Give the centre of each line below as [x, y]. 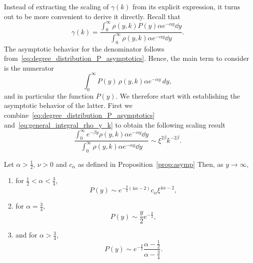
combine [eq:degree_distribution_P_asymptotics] [79, 115]
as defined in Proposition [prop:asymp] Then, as [151, 164]
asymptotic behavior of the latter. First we [68, 105]
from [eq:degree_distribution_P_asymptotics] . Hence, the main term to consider [126, 58]
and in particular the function [49, 95]
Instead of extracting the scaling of [56, 6]
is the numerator [29, 67]
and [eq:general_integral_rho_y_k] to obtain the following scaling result [115, 124]
